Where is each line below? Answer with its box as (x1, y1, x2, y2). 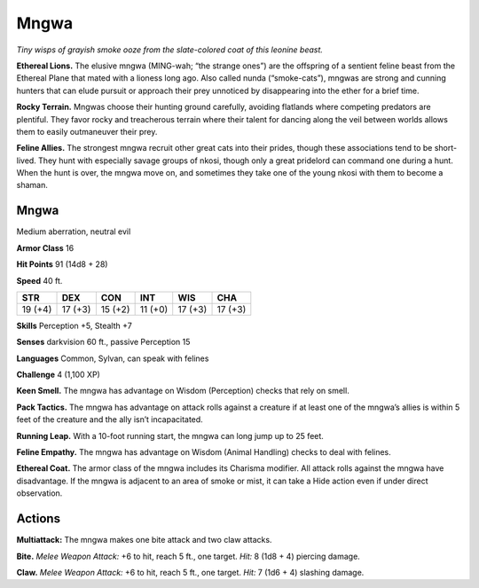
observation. (16, 488, 63, 498)
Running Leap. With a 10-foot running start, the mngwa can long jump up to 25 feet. (16, 430, 324, 441)
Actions (16, 511, 61, 527)
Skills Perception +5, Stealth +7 (16, 320, 132, 331)
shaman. (16, 180, 48, 191)
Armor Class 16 (16, 242, 75, 253)
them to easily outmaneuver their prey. (16, 126, 158, 137)
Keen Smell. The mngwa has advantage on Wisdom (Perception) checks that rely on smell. (16, 386, 349, 396)
